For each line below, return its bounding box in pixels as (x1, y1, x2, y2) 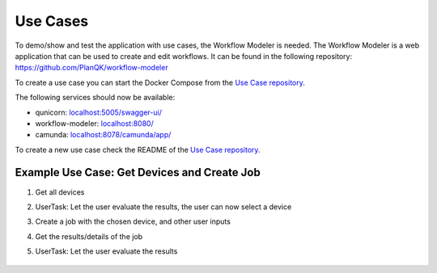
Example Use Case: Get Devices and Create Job (15, 166, 261, 179)
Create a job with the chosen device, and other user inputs (35, 216, 231, 226)
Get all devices (35, 187, 85, 197)
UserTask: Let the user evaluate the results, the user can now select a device (35, 202, 292, 212)
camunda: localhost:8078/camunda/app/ (35, 130, 172, 140)
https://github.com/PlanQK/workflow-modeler (15, 63, 169, 73)
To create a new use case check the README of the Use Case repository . (15, 145, 261, 154)
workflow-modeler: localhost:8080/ (35, 118, 154, 128)
